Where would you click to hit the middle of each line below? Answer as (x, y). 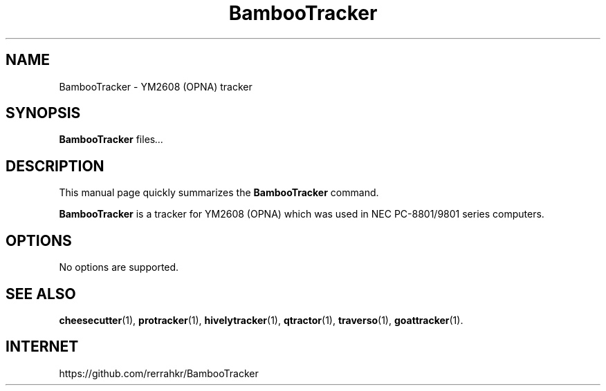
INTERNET (42, 347)
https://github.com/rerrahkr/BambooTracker (159, 373)
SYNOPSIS (43, 113)
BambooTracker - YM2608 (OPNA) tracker (156, 86)
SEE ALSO (41, 294)
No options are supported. (119, 267)
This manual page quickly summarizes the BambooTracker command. (219, 193)
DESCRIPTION (55, 166)
